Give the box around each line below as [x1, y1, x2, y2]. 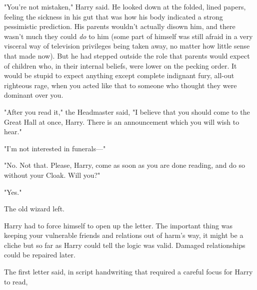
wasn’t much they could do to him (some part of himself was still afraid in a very [4, 31, 253, 41]
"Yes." [4, 186, 22, 197]
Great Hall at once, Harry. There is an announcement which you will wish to [4, 116, 239, 127]
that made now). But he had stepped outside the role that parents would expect [4, 50, 250, 61]
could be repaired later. [4, 249, 75, 260]
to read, [4, 276, 28, 286]
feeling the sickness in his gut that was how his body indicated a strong [4, 11, 223, 22]
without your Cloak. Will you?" [4, 169, 100, 180]
